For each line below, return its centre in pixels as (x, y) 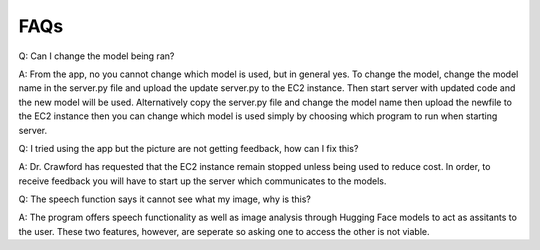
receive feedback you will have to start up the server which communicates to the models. (202, 181)
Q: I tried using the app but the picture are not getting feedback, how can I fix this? (188, 148)
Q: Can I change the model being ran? (96, 56)
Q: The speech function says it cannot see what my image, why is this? (165, 199)
